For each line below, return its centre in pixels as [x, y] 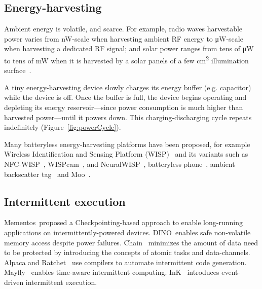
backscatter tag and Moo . [47, 174]
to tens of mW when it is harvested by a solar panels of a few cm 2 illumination [126, 59]
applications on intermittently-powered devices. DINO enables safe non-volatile [127, 232]
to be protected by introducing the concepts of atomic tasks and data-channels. [127, 252]
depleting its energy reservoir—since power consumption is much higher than [124, 107]
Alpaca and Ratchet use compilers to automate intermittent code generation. [125, 262]
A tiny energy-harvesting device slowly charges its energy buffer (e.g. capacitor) [128, 87]
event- [231, 272]
